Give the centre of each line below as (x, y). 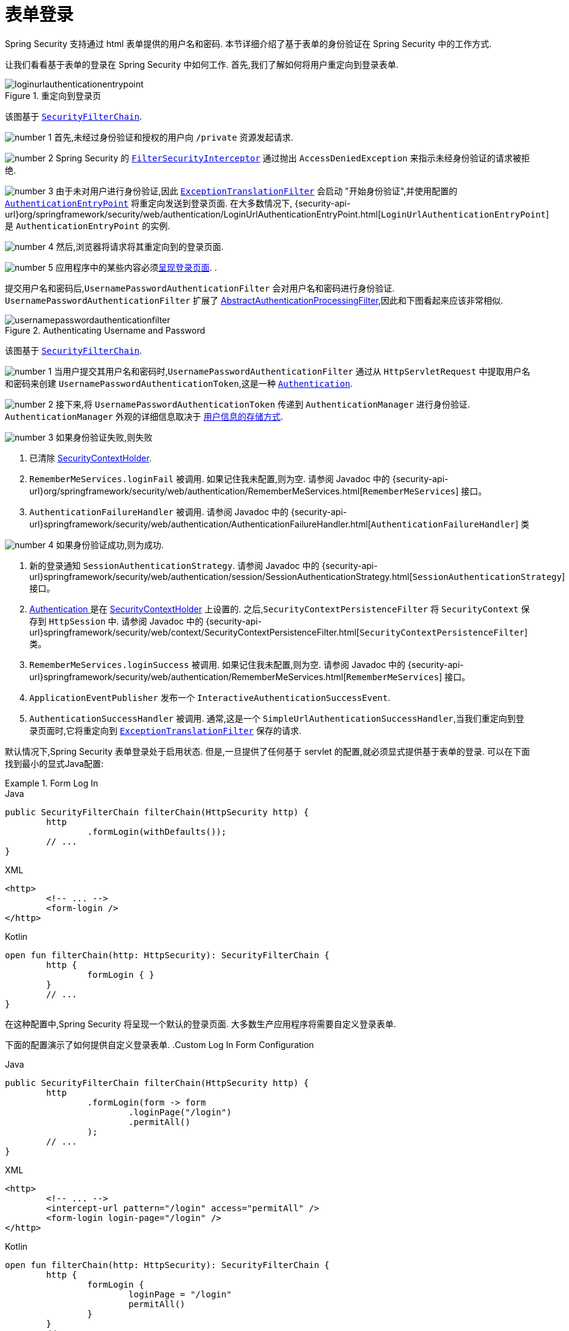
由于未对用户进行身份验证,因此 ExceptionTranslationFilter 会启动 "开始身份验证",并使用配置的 (257, 191)
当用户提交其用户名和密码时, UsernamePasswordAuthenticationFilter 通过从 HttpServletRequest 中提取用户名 (292, 371)
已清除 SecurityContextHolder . (90, 458)
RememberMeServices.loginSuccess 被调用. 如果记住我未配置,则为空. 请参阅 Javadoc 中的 (218, 664)
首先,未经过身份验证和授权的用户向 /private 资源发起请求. (174, 137)
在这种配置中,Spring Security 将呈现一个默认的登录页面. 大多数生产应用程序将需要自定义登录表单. (201, 1024)
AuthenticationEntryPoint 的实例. (93, 226)
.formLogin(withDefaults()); (157, 831)
